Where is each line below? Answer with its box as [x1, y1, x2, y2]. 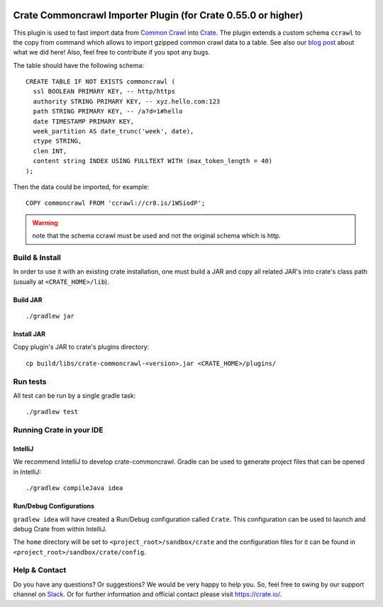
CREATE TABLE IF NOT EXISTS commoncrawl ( [26, 78, 176, 86]
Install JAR [13, 330, 46, 338]
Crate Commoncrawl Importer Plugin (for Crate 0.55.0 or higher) [13, 9, 304, 21]
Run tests [13, 377, 47, 386]
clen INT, [33, 147, 67, 155]
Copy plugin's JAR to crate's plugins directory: [13, 343, 150, 351]
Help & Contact [13, 565, 67, 575]
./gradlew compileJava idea [26, 484, 123, 492]
